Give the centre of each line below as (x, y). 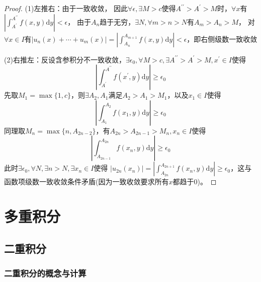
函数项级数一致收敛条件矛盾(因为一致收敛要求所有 (86, 182)
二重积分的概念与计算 (45, 273)
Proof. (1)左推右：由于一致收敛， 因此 (66, 8)
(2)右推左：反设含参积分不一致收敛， (65, 59)
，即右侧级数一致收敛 (222, 39)
